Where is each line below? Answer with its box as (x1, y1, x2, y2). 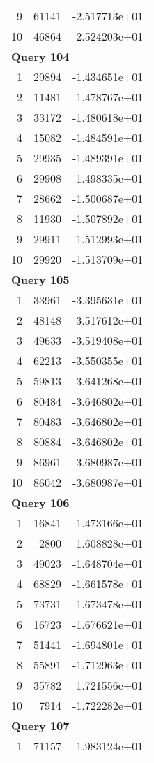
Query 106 (11, 494, 70, 511)
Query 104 (11, 48, 70, 64)
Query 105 (11, 271, 70, 287)
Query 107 (11, 718, 70, 734)
